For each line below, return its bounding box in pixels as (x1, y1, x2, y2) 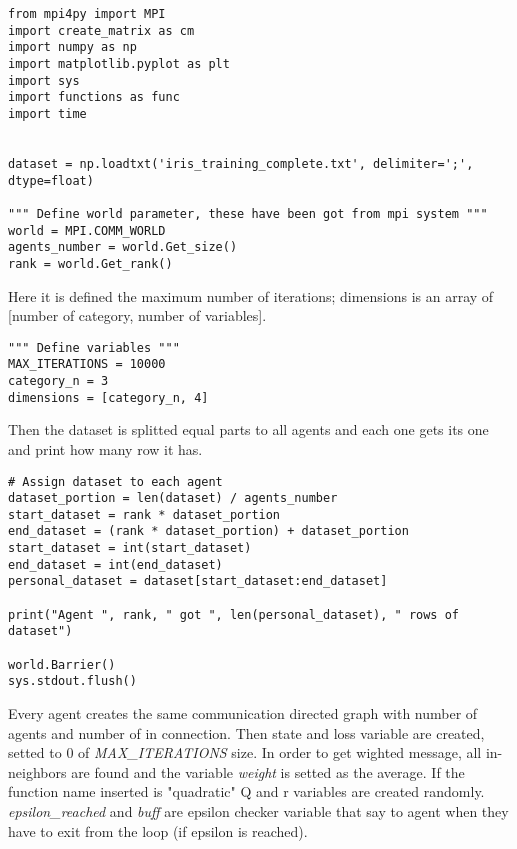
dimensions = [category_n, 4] (8, 390, 209, 405)
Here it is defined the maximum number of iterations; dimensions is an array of (8, 285, 494, 306)
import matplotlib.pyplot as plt (8, 56, 230, 71)
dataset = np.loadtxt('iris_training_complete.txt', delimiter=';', (8, 156, 474, 171)
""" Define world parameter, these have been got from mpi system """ (8, 206, 488, 221)
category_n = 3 (8, 374, 109, 388)
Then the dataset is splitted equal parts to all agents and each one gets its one (8, 419, 489, 440)
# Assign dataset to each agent (8, 474, 223, 489)
